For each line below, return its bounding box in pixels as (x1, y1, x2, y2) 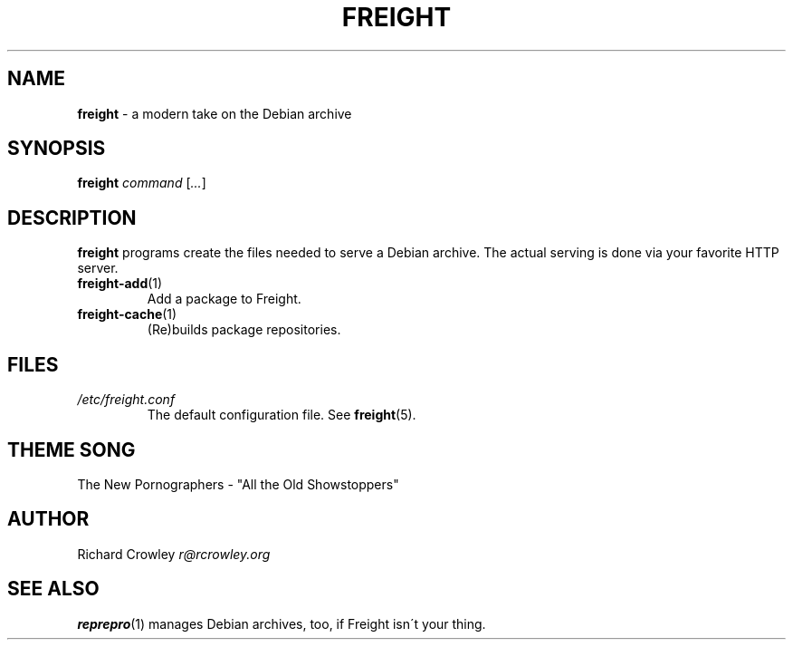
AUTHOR (7, 507, 90, 531)
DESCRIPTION (7, 206, 137, 229)
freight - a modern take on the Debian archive (77, 105, 352, 121)
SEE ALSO (7, 577, 100, 601)
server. (77, 260, 119, 276)
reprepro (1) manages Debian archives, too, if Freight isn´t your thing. (77, 615, 486, 632)
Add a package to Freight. (147, 291, 301, 307)
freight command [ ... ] (77, 175, 206, 191)
